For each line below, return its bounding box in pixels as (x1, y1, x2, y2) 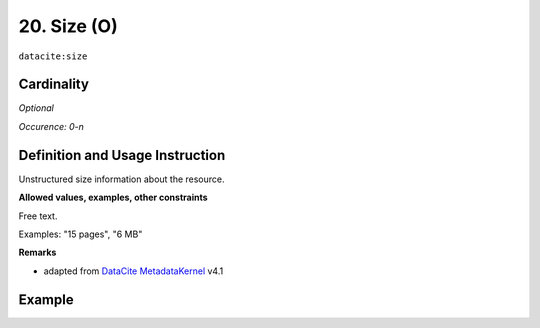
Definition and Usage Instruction (18, 146, 226, 164)
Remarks (18, 246, 57, 259)
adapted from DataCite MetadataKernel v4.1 (43, 265, 224, 277)
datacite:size (18, 50, 88, 62)
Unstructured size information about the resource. (18, 173, 225, 185)
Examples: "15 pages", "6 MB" (18, 228, 143, 240)
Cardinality (18, 76, 90, 93)
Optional (18, 102, 54, 114)
